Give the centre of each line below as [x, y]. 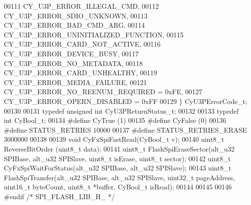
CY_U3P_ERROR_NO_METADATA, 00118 [73, 63]
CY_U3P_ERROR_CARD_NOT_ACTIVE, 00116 [82, 44]
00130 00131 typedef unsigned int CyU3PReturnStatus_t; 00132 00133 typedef [121, 111]
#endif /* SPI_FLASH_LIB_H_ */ [59, 196]
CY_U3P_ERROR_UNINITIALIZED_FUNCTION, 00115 [94, 34]
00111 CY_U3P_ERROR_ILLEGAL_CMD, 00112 [81, 6]
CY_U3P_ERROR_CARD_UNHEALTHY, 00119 [80, 73]
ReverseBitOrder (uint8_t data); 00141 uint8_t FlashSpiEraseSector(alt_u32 [119, 148]
